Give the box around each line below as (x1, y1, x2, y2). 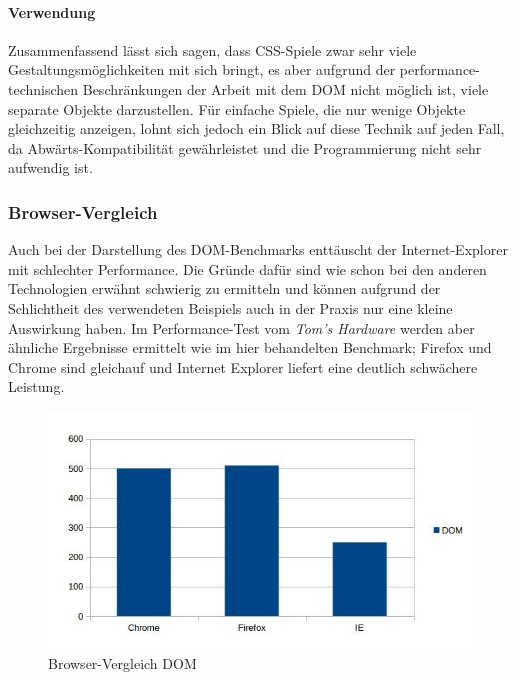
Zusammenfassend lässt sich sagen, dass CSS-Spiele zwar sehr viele (8, 39, 417, 60)
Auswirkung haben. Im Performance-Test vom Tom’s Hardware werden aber (8, 317, 475, 338)
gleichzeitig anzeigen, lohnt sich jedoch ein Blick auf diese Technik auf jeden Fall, (8, 118, 505, 139)
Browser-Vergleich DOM (48, 652, 197, 673)
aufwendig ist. (8, 157, 93, 178)
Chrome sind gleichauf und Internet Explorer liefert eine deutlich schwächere (8, 356, 478, 377)
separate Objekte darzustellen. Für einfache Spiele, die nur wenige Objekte (8, 98, 466, 119)
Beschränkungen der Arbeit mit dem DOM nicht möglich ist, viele (82, 78, 489, 99)
